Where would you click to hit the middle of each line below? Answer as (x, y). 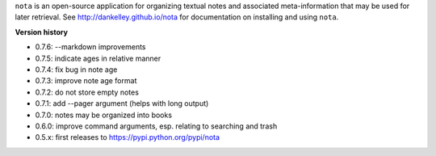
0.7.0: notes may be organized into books (104, 115)
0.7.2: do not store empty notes (87, 92)
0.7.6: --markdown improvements (90, 47)
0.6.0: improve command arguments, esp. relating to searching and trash (156, 126)
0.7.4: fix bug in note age (76, 70)
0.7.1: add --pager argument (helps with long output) (122, 103)
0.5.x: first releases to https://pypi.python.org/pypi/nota (128, 137)
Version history (42, 32)
